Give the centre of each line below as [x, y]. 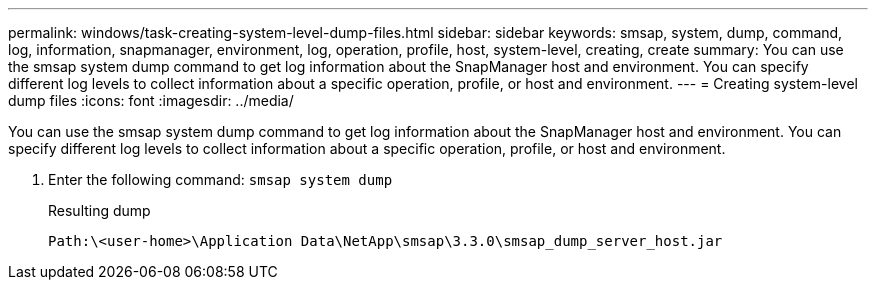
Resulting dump [99, 210]
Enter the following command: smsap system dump [220, 179]
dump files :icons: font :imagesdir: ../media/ [151, 100]
